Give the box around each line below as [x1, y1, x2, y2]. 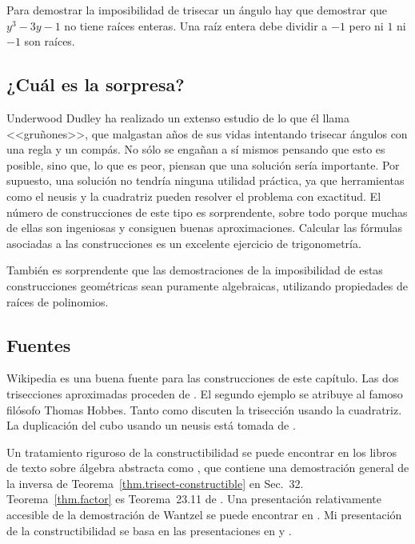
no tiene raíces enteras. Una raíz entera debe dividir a [64, 17, 328, 34]
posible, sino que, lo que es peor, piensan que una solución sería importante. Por [6, 156, 400, 173]
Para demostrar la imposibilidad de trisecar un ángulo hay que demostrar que [6, 2, 388, 18]
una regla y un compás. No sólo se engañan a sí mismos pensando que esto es [6, 141, 385, 158]
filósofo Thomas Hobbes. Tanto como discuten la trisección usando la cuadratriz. [6, 401, 402, 418]
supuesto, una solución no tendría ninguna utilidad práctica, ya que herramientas [6, 172, 405, 189]
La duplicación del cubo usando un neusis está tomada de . [6, 417, 296, 434]
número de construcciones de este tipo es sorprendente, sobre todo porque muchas [6, 203, 408, 220]
